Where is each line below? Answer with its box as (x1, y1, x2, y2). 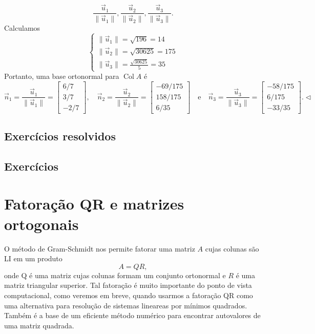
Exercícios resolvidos (4, 128, 116, 144)
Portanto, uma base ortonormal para (4, 71, 119, 81)
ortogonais (4, 213, 79, 234)
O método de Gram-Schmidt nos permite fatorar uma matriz (4, 243, 195, 254)
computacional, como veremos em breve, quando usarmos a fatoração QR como (4, 289, 253, 300)
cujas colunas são (205, 243, 259, 254)
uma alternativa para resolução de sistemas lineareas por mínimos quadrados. (4, 300, 247, 310)
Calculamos (4, 23, 40, 33)
